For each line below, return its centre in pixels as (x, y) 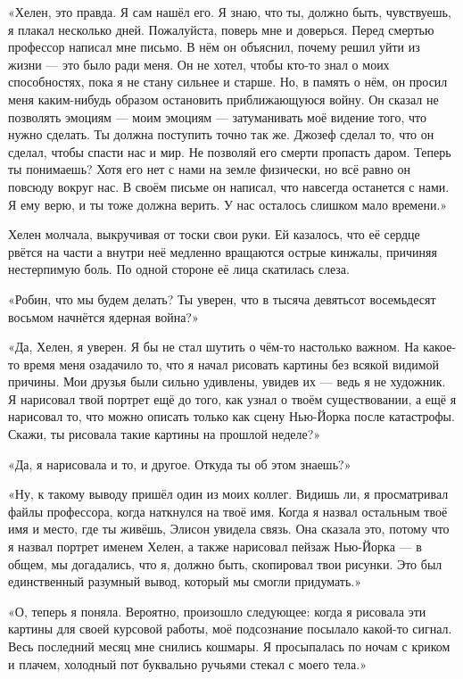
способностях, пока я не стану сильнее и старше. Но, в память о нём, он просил (228, 82)
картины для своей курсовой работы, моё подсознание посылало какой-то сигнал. (230, 629)
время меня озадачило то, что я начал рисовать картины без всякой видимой (231, 364)
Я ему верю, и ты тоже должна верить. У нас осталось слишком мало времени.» (228, 204)
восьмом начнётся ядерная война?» (103, 316)
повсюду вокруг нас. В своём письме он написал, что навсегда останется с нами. (229, 186)
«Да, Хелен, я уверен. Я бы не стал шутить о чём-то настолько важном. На (214, 347)
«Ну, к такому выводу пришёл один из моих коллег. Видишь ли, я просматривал (228, 494)
